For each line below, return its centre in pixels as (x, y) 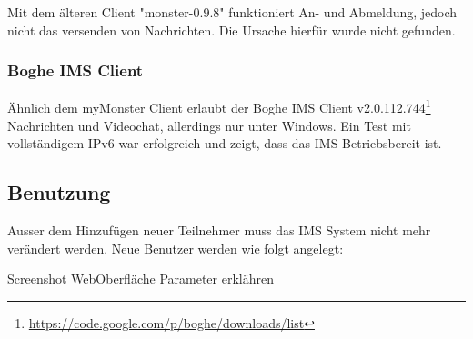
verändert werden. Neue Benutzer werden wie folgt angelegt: (176, 248)
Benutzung (59, 192)
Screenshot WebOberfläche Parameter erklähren (141, 279)
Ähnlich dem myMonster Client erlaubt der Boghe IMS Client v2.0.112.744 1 (219, 106)
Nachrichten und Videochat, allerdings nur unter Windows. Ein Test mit (209, 125)
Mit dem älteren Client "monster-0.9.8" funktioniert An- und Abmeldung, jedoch (232, 12)
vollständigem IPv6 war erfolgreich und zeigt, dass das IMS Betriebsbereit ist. (225, 143)
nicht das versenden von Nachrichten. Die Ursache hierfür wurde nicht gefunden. (231, 30)
